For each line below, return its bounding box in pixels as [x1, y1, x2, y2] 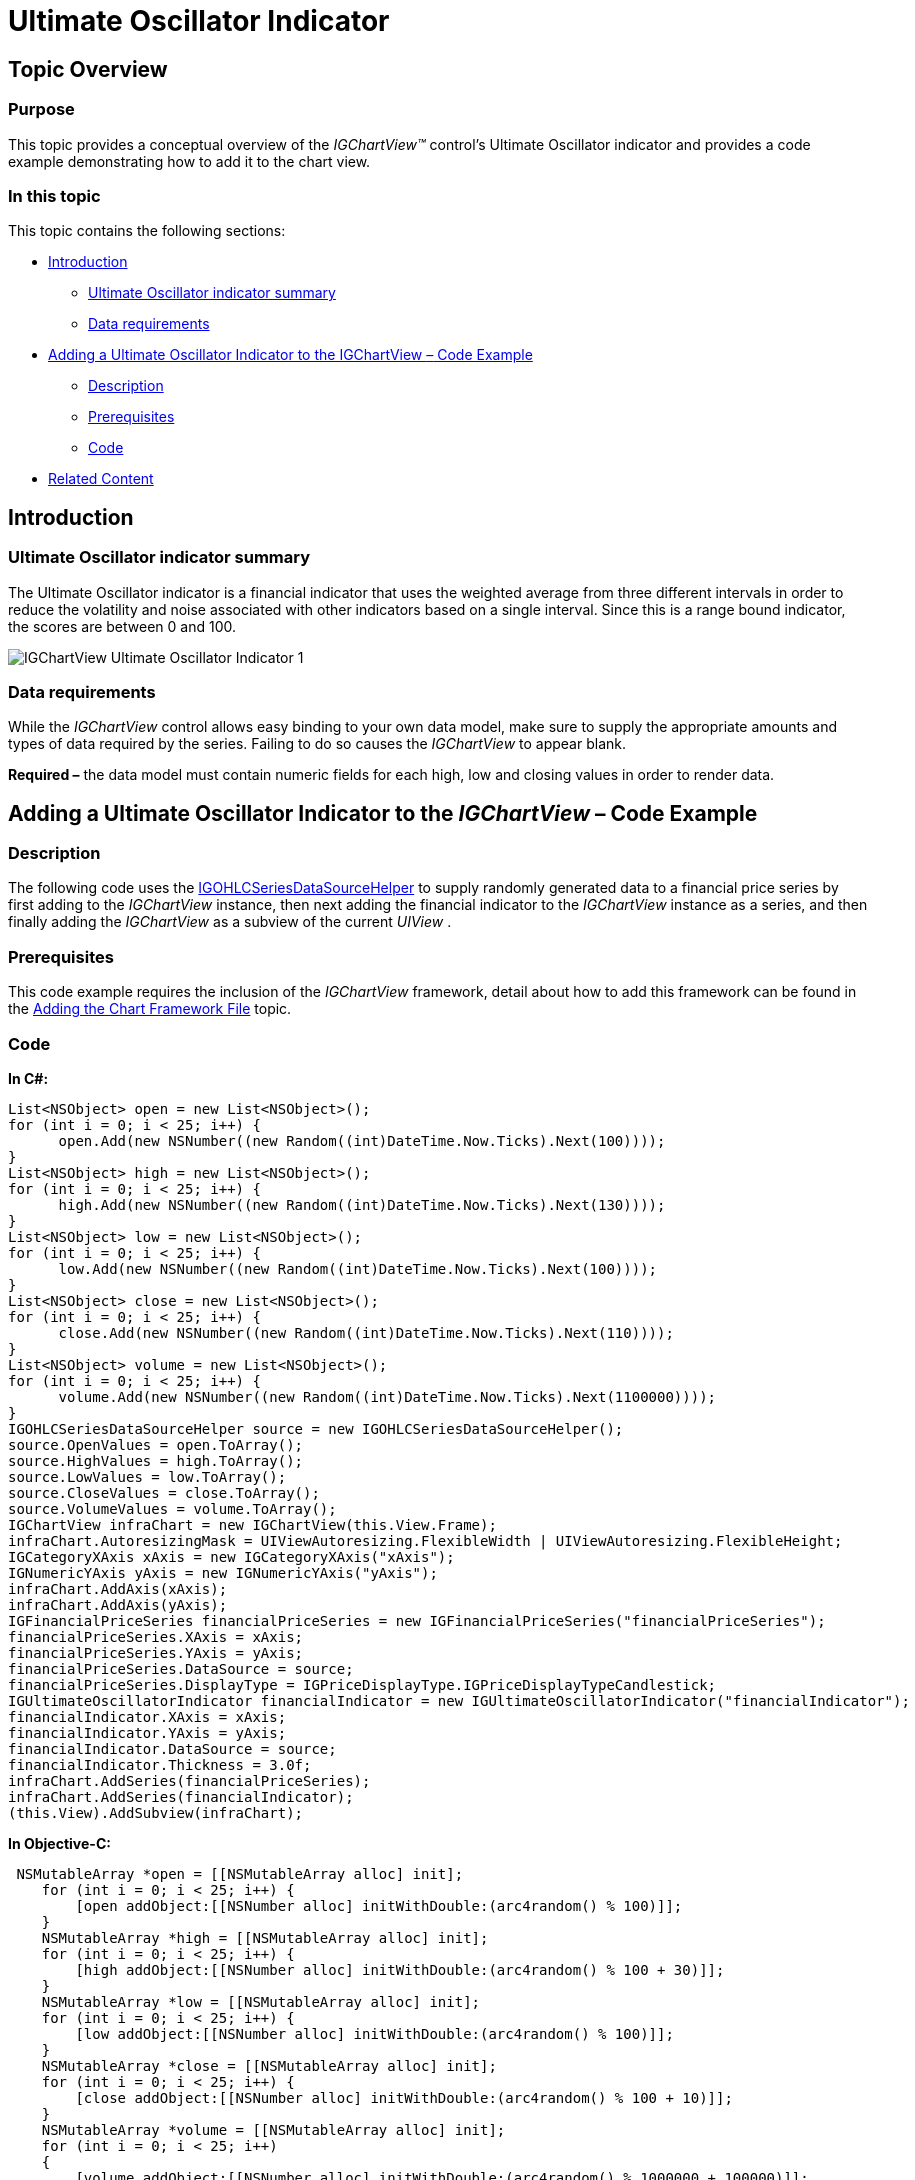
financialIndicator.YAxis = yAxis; [8, 1724, 287, 1741]
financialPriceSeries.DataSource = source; [8, 1660, 354, 1677]
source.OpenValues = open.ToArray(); [8, 1436, 304, 1453]
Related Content [48, 470, 154, 488]
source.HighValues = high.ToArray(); [8, 1452, 304, 1469]
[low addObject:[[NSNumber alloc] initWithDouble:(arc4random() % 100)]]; [75, 2025, 674, 2042]
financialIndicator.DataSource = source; [8, 1740, 337, 1757]
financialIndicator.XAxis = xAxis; [8, 1708, 287, 1725]
